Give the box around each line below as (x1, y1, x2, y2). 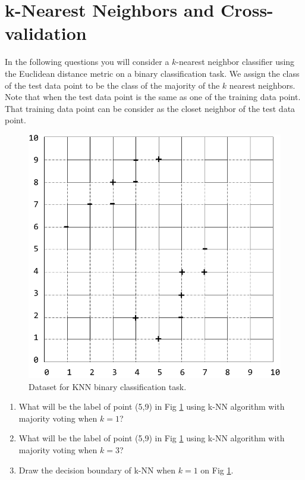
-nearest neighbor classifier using (176, 55, 295, 68)
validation (5, 21, 87, 45)
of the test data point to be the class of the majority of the (5, 79, 220, 91)
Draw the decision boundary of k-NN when (18, 463, 176, 476)
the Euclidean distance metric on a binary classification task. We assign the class (5, 67, 300, 79)
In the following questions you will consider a (5, 55, 169, 68)
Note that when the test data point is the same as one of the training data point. (5, 91, 301, 103)
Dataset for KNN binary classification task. (29, 380, 187, 392)
